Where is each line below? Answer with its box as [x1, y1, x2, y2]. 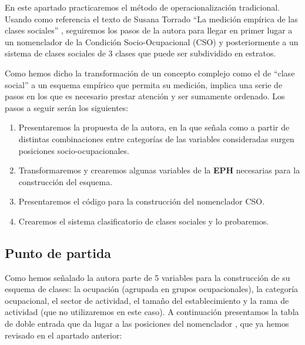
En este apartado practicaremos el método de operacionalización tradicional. [5, 1, 280, 13]
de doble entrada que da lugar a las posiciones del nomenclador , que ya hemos [5, 317, 289, 330]
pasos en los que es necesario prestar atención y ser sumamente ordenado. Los [5, 90, 285, 102]
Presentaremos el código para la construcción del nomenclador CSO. [18, 195, 265, 207]
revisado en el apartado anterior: [5, 329, 122, 341]
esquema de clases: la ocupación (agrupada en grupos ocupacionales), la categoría [5, 283, 299, 295]
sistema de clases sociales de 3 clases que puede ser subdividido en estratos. [5, 47, 276, 59]
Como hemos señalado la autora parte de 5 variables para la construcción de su [5, 271, 290, 283]
